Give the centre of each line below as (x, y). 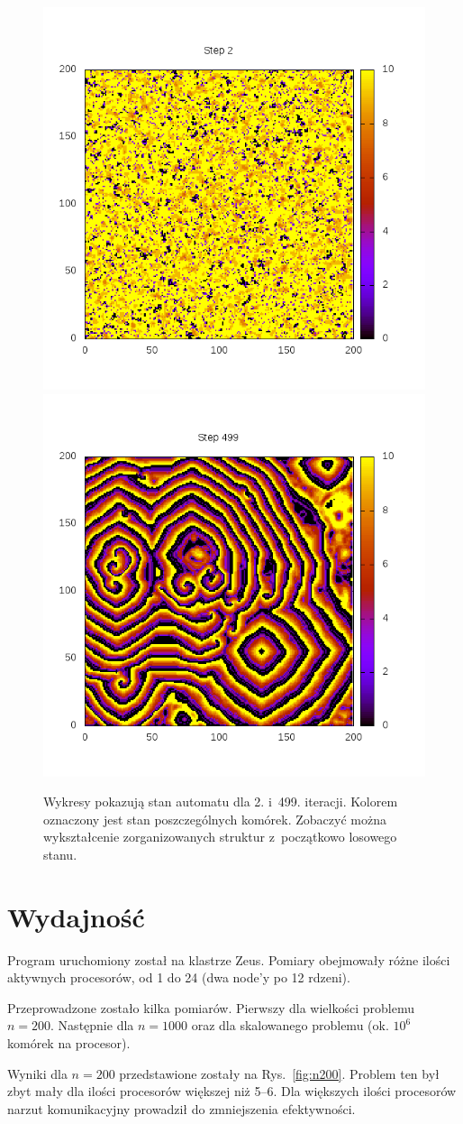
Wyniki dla (37, 1073)
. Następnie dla (92, 1025)
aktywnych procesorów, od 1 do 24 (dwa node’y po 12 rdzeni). (179, 977)
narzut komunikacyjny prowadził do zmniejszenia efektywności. (182, 1108)
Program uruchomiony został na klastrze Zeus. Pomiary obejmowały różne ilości (229, 959)
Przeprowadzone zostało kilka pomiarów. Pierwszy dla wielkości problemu (211, 1007)
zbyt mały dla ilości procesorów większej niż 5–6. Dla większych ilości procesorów (232, 1091)
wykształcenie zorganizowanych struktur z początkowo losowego (220, 837)
